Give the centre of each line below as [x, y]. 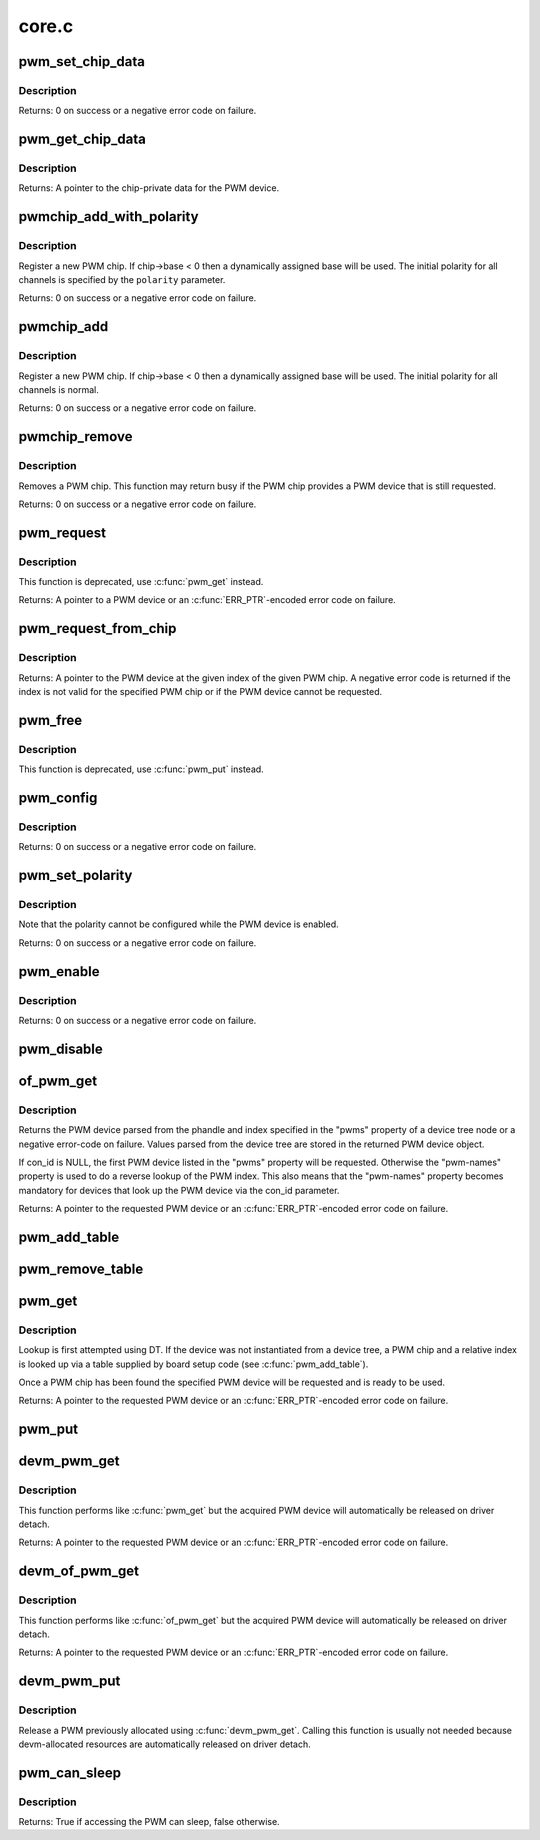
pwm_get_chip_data [82, 139]
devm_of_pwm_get [79, 1571]
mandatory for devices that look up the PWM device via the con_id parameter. [179, 1190]
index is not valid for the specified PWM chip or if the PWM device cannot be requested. [200, 691]
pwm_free [50, 720]
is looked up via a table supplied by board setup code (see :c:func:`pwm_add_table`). [193, 1364]
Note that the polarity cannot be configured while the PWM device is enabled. [178, 924]
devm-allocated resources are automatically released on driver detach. [164, 1744]
